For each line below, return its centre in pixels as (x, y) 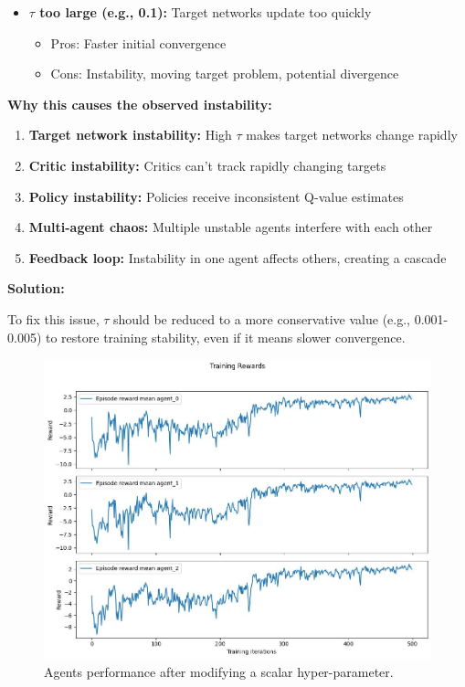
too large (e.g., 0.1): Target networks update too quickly (206, 12)
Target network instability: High (130, 135)
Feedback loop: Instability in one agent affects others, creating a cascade (238, 257)
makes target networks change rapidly (352, 135)
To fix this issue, (53, 318)
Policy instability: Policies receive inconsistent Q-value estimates (216, 196)
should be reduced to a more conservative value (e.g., (262, 318)
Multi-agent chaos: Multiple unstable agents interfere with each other (231, 227)
